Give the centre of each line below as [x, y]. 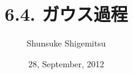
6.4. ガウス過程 [66, 14]
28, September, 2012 [66, 63]
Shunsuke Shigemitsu [66, 43]
